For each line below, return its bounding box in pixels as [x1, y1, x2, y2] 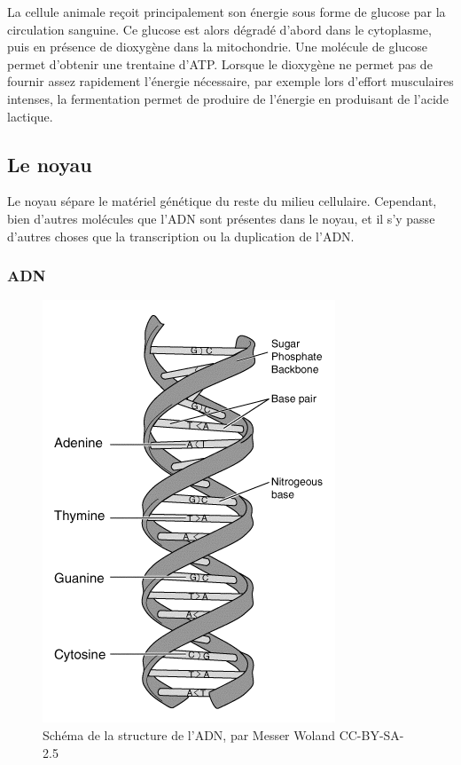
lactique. [7, 106, 53, 125]
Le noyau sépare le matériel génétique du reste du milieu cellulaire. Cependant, [7, 192, 437, 210]
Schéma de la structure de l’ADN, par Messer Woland [43, 725, 335, 744]
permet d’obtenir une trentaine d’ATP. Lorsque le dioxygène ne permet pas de [7, 54, 433, 73]
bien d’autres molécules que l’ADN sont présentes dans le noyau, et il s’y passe [7, 209, 435, 227]
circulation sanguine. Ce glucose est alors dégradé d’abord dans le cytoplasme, [7, 20, 432, 38]
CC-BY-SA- [339, 725, 404, 744]
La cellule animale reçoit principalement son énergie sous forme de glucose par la [7, 3, 446, 20]
